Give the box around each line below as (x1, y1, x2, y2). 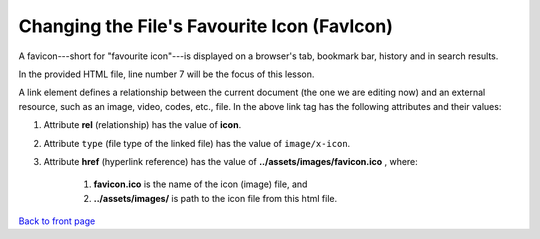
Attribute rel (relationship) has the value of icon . (43, 119, 242, 131)
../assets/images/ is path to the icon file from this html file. (93, 192, 338, 204)
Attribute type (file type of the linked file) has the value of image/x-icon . (43, 137, 351, 149)
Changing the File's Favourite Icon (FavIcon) (18, 15, 394, 37)
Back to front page (18, 215, 96, 227)
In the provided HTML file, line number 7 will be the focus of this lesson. (18, 68, 315, 80)
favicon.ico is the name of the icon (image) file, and (93, 178, 308, 190)
